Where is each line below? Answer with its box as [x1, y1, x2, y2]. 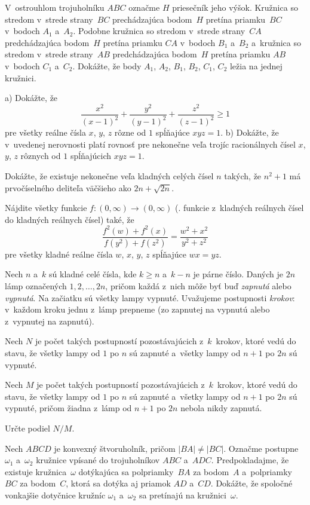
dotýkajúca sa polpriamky [78, 465, 174, 478]
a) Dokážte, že [5, 91, 58, 104]
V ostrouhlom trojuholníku [5, 1, 105, 13]
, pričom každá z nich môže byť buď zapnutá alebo [105, 279, 291, 292]
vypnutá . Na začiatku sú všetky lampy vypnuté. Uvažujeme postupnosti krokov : [5, 291, 295, 304]
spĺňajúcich [70, 149, 112, 162]
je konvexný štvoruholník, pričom [54, 442, 176, 454]
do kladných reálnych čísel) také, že [5, 213, 134, 225]
